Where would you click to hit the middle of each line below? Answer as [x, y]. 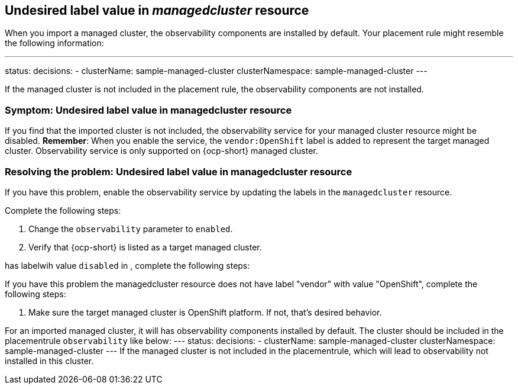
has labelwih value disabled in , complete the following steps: [127, 265]
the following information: [54, 43]
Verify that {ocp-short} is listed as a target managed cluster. [145, 247]
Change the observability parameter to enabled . [131, 229]
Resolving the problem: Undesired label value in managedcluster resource [179, 171]
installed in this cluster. [49, 361]
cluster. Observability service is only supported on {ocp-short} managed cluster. [161, 151]
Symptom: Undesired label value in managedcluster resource [148, 110]
